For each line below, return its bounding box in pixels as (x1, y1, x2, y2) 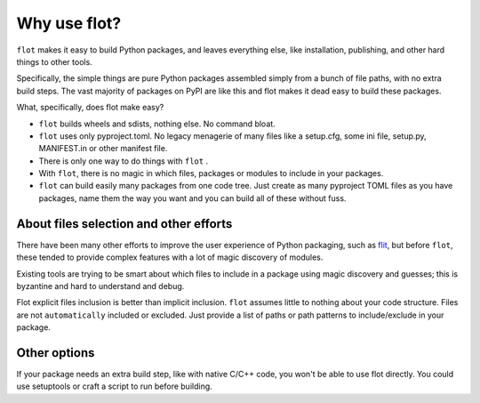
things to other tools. (16, 56, 92, 67)
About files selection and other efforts (16, 216, 233, 231)
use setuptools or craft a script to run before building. (16, 381, 212, 391)
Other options (16, 345, 95, 360)
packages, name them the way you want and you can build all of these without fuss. (38, 192, 347, 204)
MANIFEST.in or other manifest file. (38, 143, 168, 154)
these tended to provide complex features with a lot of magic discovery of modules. (16, 252, 324, 262)
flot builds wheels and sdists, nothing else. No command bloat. (38, 118, 276, 129)
